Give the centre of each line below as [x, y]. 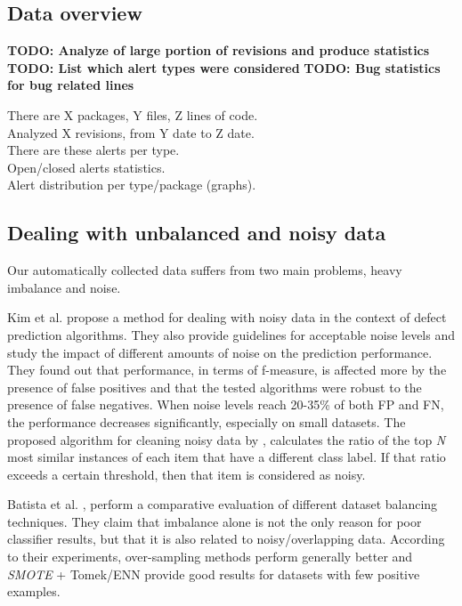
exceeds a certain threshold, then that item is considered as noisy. [186, 474]
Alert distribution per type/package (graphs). [132, 185]
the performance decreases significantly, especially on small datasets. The [207, 421]
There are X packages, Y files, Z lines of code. [133, 114]
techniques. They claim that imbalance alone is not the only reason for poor [215, 521]
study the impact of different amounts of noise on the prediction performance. [220, 352]
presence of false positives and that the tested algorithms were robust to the [215, 387]
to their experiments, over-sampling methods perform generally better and [210, 557]
